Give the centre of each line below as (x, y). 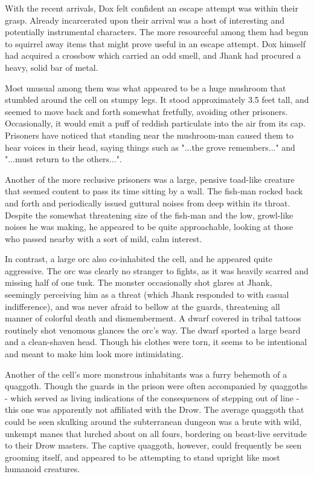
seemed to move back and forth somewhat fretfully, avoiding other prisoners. (146, 111)
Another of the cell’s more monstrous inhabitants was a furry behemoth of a (146, 374)
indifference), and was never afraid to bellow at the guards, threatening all (143, 306)
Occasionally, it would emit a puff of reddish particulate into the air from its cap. (155, 123)
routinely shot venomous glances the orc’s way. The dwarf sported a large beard (153, 330)
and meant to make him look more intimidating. (94, 354)
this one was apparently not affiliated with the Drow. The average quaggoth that (155, 410)
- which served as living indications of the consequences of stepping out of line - (152, 397)
